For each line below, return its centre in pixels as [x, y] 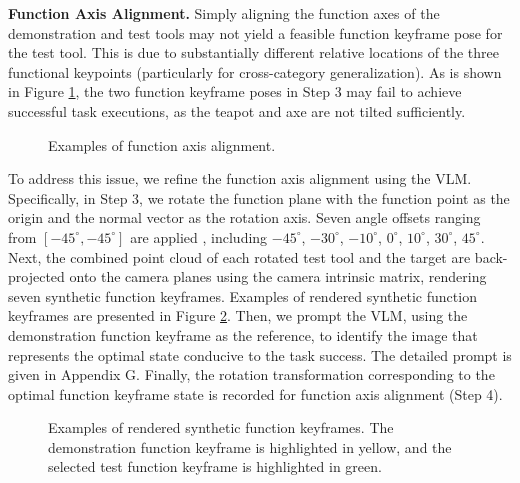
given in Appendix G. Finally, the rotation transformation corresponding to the [251, 374]
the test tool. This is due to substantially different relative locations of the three [253, 52]
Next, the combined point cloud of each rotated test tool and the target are [239, 256]
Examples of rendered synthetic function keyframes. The [221, 427]
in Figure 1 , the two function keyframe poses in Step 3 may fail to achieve [235, 91]
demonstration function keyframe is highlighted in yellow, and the [250, 446]
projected [36, 276]
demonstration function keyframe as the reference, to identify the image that [243, 334]
